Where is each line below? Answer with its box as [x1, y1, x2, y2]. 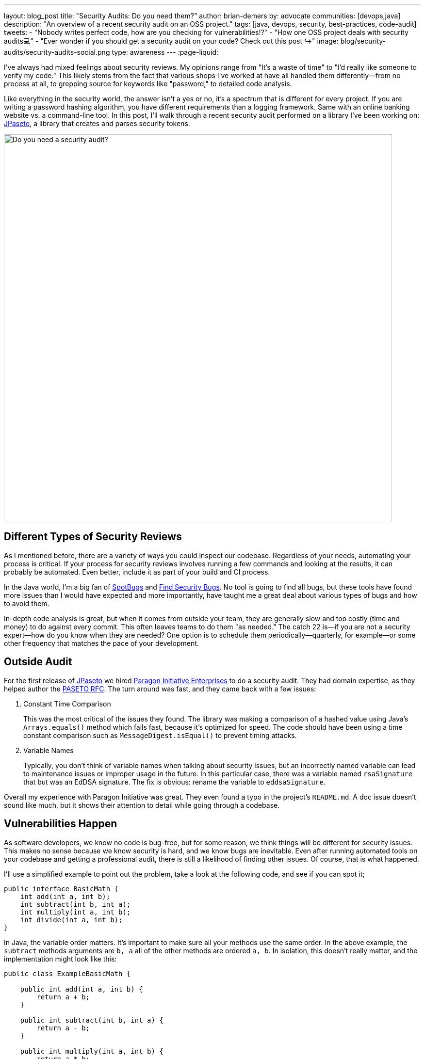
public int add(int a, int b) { [20, 985, 143, 993]
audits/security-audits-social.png [4, 48, 110, 56]
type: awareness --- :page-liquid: [112, 48, 219, 56]
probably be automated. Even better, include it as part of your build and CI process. [4, 567, 270, 576]
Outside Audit [4, 656, 72, 668]
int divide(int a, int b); [20, 915, 123, 924]
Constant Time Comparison [23, 699, 111, 708]
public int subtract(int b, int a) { [20, 1016, 163, 1024]
